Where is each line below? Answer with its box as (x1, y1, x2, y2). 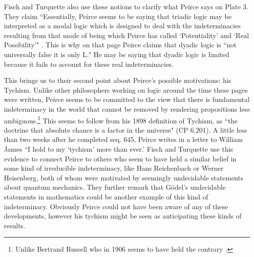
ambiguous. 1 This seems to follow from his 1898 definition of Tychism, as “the (4, 114, 238, 125)
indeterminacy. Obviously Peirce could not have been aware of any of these (4, 201, 228, 211)
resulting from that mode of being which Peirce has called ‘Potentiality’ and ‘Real (4, 30, 249, 40)
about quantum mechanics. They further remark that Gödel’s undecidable (4, 182, 226, 192)
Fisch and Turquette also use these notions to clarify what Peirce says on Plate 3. (4, 1, 249, 11)
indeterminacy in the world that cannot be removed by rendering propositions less (4, 103, 250, 114)
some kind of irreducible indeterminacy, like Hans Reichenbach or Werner (4, 163, 224, 173)
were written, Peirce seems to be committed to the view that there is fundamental (4, 94, 250, 104)
